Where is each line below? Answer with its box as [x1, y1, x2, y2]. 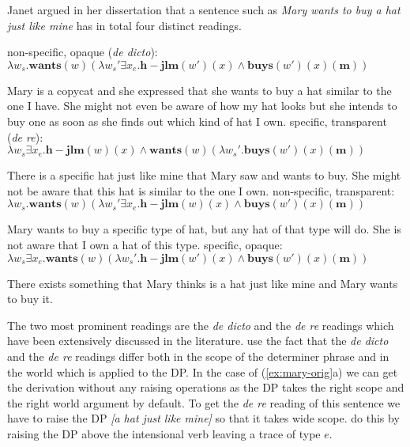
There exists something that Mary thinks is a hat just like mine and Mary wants [7, 275, 398, 291]
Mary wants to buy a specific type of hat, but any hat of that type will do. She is [7, 221, 401, 237]
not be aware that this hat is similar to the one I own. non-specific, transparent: [7, 182, 395, 199]
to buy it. [7, 290, 53, 307]
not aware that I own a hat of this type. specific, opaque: [7, 236, 283, 252]
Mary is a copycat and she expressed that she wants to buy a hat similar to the [7, 81, 392, 98]
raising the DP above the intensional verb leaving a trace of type [7, 425, 321, 441]
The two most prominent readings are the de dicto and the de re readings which [7, 316, 394, 333]
